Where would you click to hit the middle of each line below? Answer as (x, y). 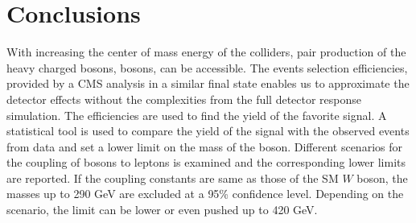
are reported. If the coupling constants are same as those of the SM (173, 178)
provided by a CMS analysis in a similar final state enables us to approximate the (208, 83)
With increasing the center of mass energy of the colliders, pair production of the (206, 52)
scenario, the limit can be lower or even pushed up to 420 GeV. (162, 210)
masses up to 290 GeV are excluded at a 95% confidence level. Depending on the (205, 194)
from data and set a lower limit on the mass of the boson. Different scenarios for (204, 146)
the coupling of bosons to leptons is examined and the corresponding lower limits (206, 162)
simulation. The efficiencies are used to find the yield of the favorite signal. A (197, 115)
